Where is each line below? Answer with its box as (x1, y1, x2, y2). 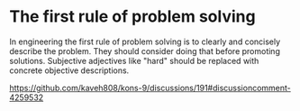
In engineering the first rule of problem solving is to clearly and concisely (9, 36, 281, 47)
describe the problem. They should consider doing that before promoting (9, 45, 281, 56)
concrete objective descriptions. (9, 65, 130, 76)
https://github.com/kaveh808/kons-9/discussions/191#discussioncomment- (9, 82, 291, 93)
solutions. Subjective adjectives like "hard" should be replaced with (9, 55, 259, 66)
